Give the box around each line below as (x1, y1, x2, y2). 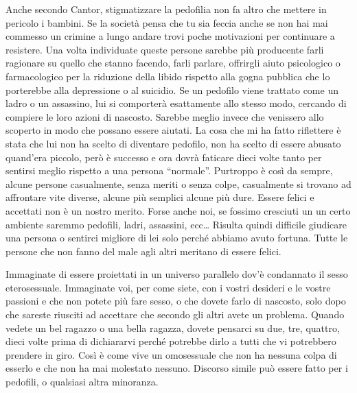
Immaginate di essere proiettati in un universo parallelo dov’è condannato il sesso (5, 267, 348, 281)
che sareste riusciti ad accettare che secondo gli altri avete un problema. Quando (5, 307, 345, 322)
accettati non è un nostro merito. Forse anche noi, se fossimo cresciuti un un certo (5, 203, 351, 217)
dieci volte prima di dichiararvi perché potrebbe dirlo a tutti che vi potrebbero (5, 334, 336, 348)
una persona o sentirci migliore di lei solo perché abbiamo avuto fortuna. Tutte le (5, 230, 348, 245)
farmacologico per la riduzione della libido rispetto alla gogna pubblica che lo (5, 69, 330, 83)
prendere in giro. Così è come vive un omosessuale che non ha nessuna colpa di (5, 347, 337, 361)
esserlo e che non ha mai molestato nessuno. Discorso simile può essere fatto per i (5, 361, 348, 375)
